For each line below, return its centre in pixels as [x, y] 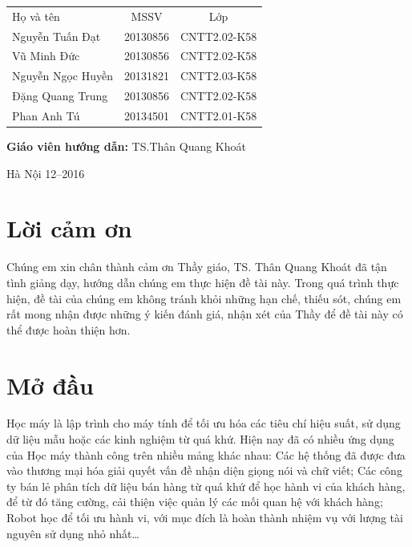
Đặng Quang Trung [60, 96]
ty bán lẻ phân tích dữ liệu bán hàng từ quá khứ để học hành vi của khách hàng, [206, 486]
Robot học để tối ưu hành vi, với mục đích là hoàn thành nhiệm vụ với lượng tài [205, 518]
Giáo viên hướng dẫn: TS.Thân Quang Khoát [126, 146]
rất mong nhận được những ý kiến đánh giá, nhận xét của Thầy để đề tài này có [205, 314]
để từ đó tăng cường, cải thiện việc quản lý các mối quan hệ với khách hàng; [195, 502]
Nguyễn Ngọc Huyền [63, 76]
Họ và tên [36, 16]
